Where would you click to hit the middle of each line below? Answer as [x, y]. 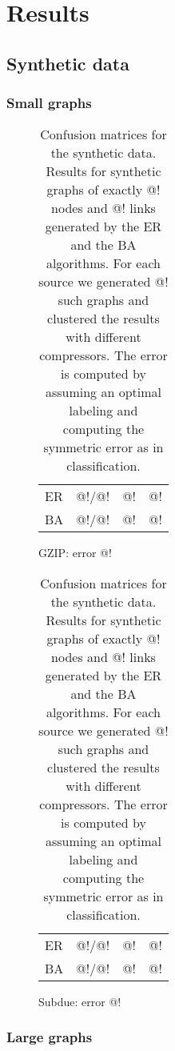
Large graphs [50, 1037]
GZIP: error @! [75, 553]
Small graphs [49, 103]
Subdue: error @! [80, 1001]
